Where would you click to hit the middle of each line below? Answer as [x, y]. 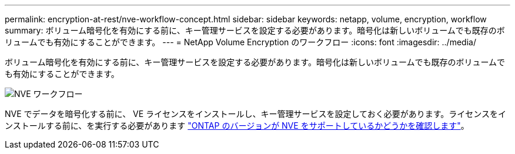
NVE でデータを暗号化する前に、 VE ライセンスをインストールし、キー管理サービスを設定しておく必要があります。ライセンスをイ [256, 114]
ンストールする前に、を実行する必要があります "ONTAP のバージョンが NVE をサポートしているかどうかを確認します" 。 [237, 125]
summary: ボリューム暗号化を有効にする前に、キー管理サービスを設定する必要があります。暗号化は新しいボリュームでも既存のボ [255, 30]
